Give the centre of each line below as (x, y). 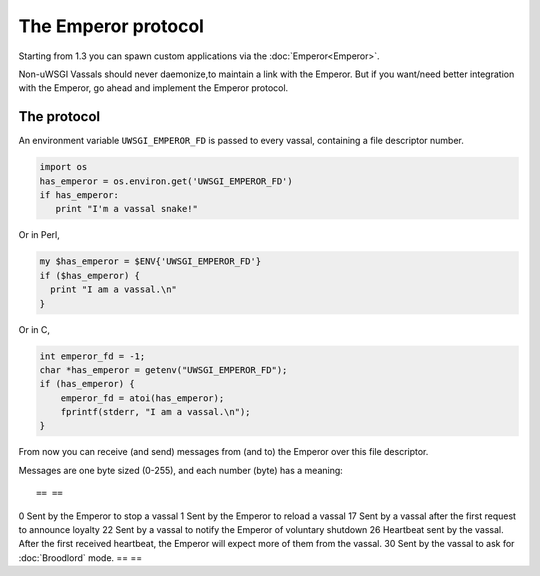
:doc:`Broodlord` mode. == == (80, 557)
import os (63, 167)
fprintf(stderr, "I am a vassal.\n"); (155, 412)
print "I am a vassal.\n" (113, 289)
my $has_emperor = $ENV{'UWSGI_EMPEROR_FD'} (150, 261)
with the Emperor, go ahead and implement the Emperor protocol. (153, 88)
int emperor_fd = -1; (92, 356)
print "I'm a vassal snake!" (127, 209)
